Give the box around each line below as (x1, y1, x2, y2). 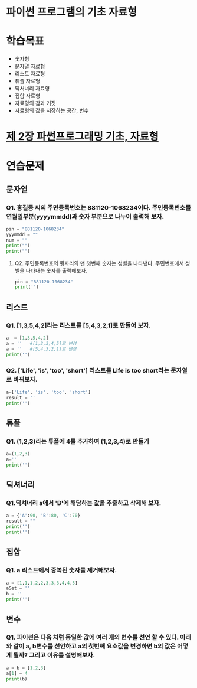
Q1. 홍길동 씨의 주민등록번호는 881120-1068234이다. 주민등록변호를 (6, 203, 191, 211)
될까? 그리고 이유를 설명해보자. (12, 651, 96, 659)
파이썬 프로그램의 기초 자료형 (6, 5, 137, 19)
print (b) (6, 676, 28, 682)
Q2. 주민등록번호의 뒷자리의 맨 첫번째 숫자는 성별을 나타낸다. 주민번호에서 (14, 259, 184, 266)
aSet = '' (6, 585, 31, 591)
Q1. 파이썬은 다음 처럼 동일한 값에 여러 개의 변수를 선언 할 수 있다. (6, 633, 179, 641)
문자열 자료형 (14, 63, 45, 70)
